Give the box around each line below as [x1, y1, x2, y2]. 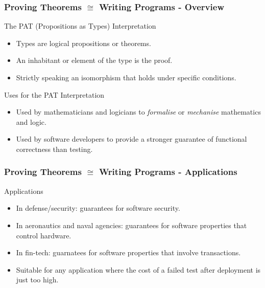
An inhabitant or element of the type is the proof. [16, 55, 173, 65]
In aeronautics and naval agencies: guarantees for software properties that [16, 219, 247, 230]
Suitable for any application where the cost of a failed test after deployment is [16, 264, 261, 275]
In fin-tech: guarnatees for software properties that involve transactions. [16, 247, 241, 258]
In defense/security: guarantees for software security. [16, 203, 180, 213]
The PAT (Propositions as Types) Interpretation [4, 20, 156, 31]
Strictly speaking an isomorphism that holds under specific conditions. [16, 72, 236, 82]
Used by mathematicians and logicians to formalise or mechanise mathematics [16, 106, 261, 117]
